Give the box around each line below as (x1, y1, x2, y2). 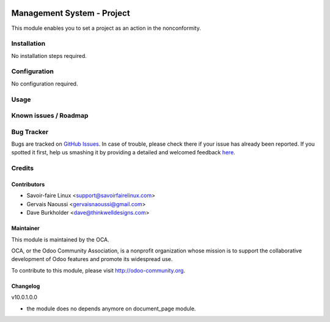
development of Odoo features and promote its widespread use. (11, 256, 173, 263)
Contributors (11, 181, 45, 188)
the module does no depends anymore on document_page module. (26, 305, 196, 312)
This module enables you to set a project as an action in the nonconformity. (11, 24, 202, 32)
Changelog (11, 282, 40, 290)
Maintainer (11, 224, 40, 232)
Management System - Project (11, 8, 131, 18)
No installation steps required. (11, 52, 87, 59)
